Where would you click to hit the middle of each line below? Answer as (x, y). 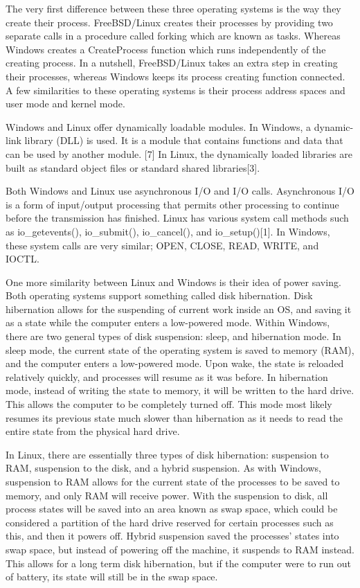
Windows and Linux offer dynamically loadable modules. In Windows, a (159, 126)
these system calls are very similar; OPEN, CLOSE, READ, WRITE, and (162, 245)
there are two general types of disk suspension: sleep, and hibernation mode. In (173, 336)
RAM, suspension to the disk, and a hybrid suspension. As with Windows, (163, 468)
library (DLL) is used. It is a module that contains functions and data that (184, 140)
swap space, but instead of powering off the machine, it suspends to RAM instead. (180, 549)
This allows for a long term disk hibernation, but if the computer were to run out (179, 563)
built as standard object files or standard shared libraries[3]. (133, 167)
